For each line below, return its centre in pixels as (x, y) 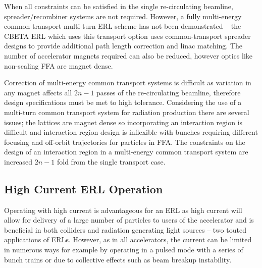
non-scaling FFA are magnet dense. (59, 65)
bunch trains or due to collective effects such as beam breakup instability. (118, 259)
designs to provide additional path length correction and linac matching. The (123, 46)
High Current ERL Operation (84, 189)
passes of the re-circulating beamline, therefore (169, 92)
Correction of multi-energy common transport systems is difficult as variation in (128, 83)
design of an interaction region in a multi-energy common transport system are (126, 152)
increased (18, 161)
